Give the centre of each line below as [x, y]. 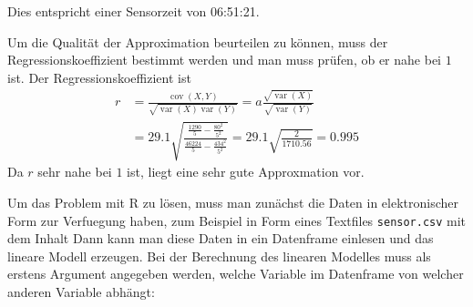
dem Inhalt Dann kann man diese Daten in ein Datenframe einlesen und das [221, 238]
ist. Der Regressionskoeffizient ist [99, 77]
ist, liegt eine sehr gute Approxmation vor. [246, 172]
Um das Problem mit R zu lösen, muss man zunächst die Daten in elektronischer [233, 202]
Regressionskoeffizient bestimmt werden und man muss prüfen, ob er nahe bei [224, 60]
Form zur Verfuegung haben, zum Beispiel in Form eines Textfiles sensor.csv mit [237, 220]
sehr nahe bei [75, 172]
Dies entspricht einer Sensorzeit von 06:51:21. [134, 11]
